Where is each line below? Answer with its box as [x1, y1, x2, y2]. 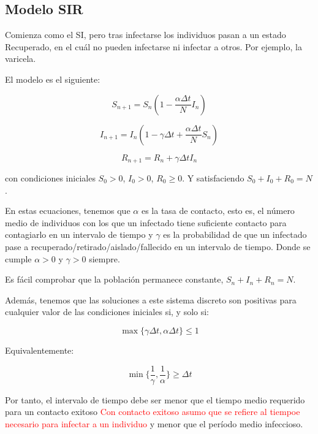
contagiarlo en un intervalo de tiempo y [5, 228, 153, 241]
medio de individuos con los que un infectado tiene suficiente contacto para [5, 216, 287, 229]
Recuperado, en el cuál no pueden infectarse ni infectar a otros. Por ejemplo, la [5, 40, 302, 53]
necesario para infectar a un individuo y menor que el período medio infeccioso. [5, 417, 303, 430]
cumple [5, 252, 32, 265]
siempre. [89, 252, 120, 265]
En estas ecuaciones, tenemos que [5, 204, 131, 217]
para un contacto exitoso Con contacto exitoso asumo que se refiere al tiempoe [5, 405, 300, 418]
